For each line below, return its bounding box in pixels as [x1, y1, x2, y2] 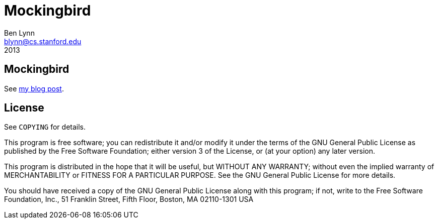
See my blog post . [4, 84, 64, 93]
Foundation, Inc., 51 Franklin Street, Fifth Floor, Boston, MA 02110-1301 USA [4, 195, 254, 204]
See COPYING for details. [4, 123, 86, 132]
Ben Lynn [4, 28, 35, 37]
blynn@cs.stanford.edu [4, 37, 82, 46]
